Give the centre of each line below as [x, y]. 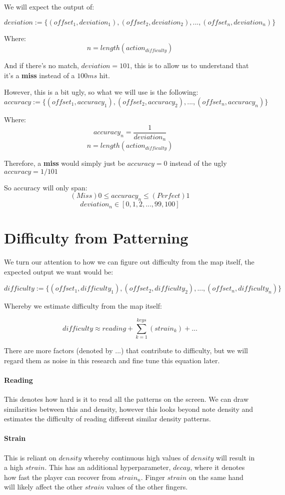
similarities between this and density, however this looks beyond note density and [129, 409]
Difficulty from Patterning [96, 238]
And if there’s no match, [41, 65]
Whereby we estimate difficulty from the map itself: [83, 306]
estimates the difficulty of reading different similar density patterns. [107, 419]
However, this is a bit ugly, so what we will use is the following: [101, 92]
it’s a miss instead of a [39, 75]
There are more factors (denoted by [58, 350]
